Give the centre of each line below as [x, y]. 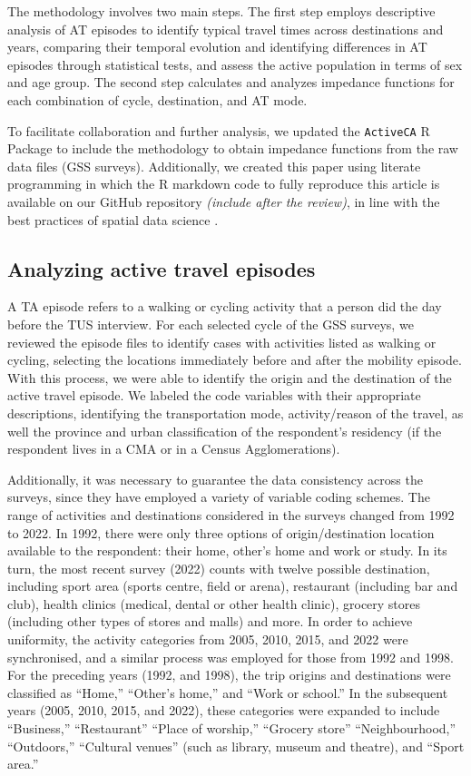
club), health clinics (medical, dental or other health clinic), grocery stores [214, 603]
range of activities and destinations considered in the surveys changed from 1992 [231, 514]
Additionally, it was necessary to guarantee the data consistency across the [215, 479]
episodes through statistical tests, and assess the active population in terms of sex [235, 64]
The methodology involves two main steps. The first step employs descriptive [221, 11]
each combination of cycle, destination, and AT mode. [157, 99]
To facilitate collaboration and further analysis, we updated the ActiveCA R [219, 130]
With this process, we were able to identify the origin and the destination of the [230, 377]
